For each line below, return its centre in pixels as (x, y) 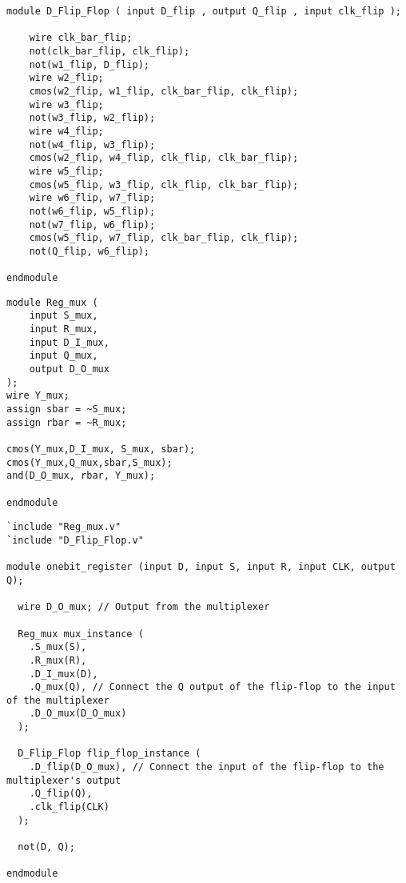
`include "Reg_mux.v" (64, 527)
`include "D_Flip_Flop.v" (75, 540)
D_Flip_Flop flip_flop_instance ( (109, 754)
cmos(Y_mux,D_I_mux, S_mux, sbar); (101, 449)
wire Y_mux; (38, 396)
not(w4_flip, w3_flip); (92, 144)
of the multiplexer (58, 700)
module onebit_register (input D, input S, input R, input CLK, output (201, 567)
